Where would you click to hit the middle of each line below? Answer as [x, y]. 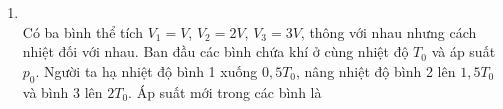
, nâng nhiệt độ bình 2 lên [376, 70]
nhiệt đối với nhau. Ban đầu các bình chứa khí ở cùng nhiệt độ [215, 51]
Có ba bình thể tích [82, 31]
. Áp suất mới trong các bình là [225, 91]
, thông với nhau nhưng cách [388, 31]
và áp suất [463, 51]
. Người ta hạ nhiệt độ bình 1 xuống [146, 70]
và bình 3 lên [62, 91]
